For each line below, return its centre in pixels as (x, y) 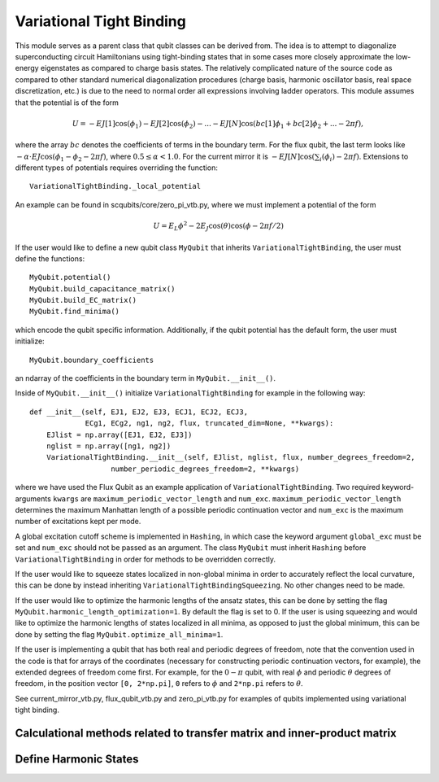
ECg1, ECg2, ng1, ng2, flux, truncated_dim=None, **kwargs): (209, 424)
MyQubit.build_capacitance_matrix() (102, 288)
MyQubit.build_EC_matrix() (83, 300)
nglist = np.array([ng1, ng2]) (109, 446)
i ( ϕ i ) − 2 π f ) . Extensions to (364, 157)
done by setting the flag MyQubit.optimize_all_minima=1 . (119, 634)
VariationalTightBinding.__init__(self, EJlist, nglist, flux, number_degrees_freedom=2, (230, 457)
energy (27, 68)
